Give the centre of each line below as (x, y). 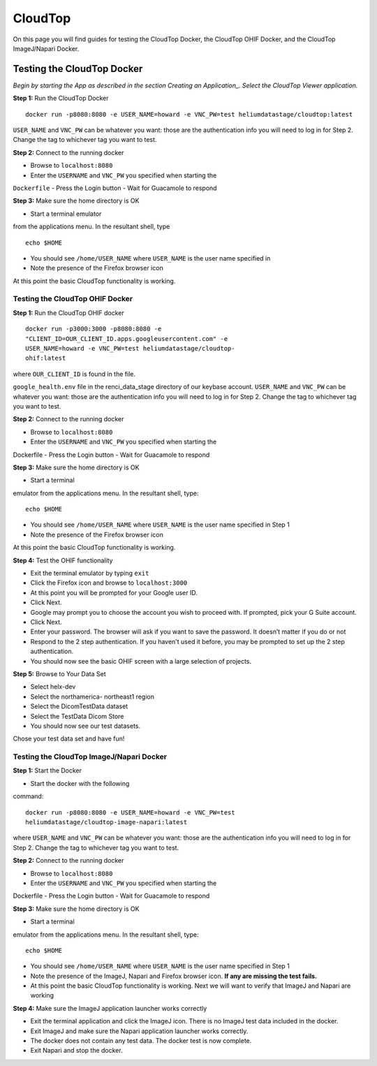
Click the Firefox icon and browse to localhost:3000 (109, 583)
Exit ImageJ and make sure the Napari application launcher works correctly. (139, 1031)
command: (28, 796)
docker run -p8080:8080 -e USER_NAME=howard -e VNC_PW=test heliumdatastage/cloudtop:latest (189, 114)
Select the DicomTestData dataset (79, 706)
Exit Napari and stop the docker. (76, 1051)
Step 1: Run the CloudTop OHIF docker (69, 313)
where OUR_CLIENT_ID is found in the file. (74, 374)
